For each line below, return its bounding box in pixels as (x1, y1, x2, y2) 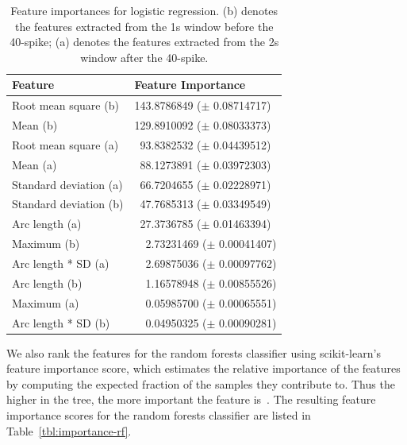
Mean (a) (12, 156, 57, 172)
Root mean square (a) (12, 136, 119, 153)
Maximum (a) (12, 294, 79, 311)
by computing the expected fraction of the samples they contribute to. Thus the (6, 375, 395, 392)
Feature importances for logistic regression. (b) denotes (10, 2, 278, 18)
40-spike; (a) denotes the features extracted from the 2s (10, 33, 279, 50)
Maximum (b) (12, 235, 80, 252)
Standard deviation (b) (12, 195, 124, 212)
